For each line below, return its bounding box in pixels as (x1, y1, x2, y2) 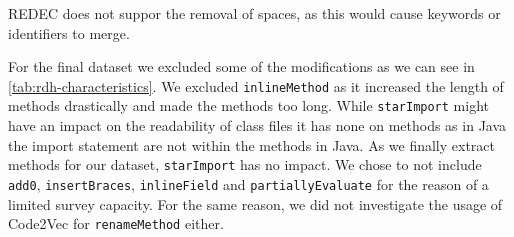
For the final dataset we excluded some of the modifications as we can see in (8, 56, 475, 77)
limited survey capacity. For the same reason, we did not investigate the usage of (8, 193, 503, 214)
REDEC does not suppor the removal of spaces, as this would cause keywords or (8, 3, 501, 23)
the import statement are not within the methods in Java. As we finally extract (8, 134, 496, 155)
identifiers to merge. (8, 22, 130, 43)
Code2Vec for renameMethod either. (8, 213, 224, 234)
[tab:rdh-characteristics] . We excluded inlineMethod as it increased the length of (8, 75, 504, 96)
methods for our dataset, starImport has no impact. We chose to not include (8, 154, 482, 175)
